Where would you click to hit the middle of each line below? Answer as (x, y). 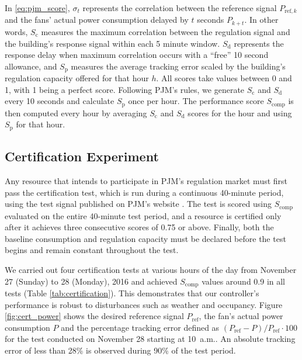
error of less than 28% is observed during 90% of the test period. (120, 350)
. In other (261, 20)
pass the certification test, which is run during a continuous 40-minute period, (144, 192)
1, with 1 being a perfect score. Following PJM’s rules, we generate (125, 89)
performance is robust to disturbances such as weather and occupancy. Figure (144, 304)
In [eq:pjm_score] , (37, 8)
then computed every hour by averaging (76, 112)
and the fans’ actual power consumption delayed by (97, 20)
